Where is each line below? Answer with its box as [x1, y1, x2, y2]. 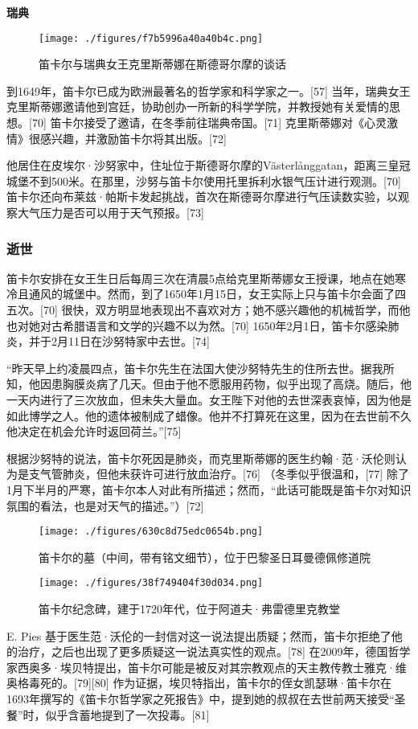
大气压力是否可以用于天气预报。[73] [17, 204, 204, 220]
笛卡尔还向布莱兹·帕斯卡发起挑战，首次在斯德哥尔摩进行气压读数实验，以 [6, 188, 398, 205]
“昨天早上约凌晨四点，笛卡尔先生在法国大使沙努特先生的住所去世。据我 [6, 359, 383, 376]
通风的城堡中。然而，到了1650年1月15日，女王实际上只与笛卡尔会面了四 [28, 285, 406, 302]
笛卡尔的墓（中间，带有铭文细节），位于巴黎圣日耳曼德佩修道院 [39, 548, 371, 565]
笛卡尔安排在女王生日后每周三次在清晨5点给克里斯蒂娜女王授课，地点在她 [6, 269, 395, 286]
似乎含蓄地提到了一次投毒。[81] [45, 706, 210, 723]
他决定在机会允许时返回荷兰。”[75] [6, 423, 182, 440]
